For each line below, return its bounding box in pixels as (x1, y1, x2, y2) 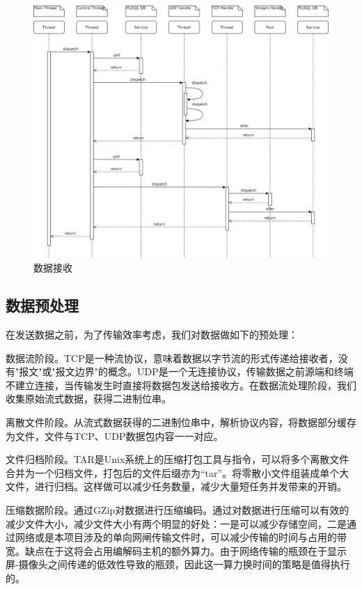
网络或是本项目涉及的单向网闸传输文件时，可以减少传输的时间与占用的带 (15, 530, 347, 544)
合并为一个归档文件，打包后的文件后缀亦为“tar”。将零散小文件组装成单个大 (6, 465, 349, 480)
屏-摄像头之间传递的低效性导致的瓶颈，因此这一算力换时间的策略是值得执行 (6, 557, 350, 572)
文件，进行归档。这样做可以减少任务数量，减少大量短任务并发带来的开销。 (6, 479, 347, 494)
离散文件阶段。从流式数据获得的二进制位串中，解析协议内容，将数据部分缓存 (6, 415, 356, 430)
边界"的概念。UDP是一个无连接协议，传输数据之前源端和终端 (74, 364, 354, 379)
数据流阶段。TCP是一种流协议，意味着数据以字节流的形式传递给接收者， (6, 350, 338, 365)
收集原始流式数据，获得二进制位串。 (6, 391, 171, 406)
